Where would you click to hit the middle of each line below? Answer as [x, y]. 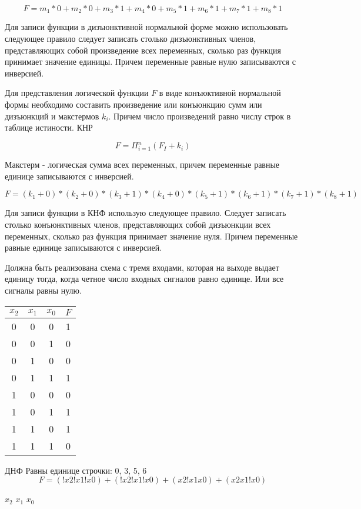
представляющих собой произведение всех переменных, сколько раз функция [143, 50]
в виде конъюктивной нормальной [220, 93]
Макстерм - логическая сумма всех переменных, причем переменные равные [142, 164]
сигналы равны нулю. [43, 290]
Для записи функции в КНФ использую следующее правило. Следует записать [146, 213]
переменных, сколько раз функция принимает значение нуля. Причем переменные [151, 236]
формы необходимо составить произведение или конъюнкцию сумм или [133, 104]
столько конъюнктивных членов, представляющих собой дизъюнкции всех [138, 224]
